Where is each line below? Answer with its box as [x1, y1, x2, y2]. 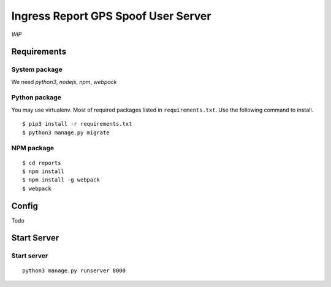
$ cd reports [22, 159, 61, 166]
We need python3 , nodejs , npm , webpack [11, 78, 117, 85]
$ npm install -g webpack [22, 177, 101, 183]
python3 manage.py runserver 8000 [22, 267, 126, 274]
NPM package [11, 144, 55, 153]
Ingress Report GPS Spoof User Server [11, 9, 211, 23]
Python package [11, 93, 61, 102]
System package [11, 65, 63, 74]
